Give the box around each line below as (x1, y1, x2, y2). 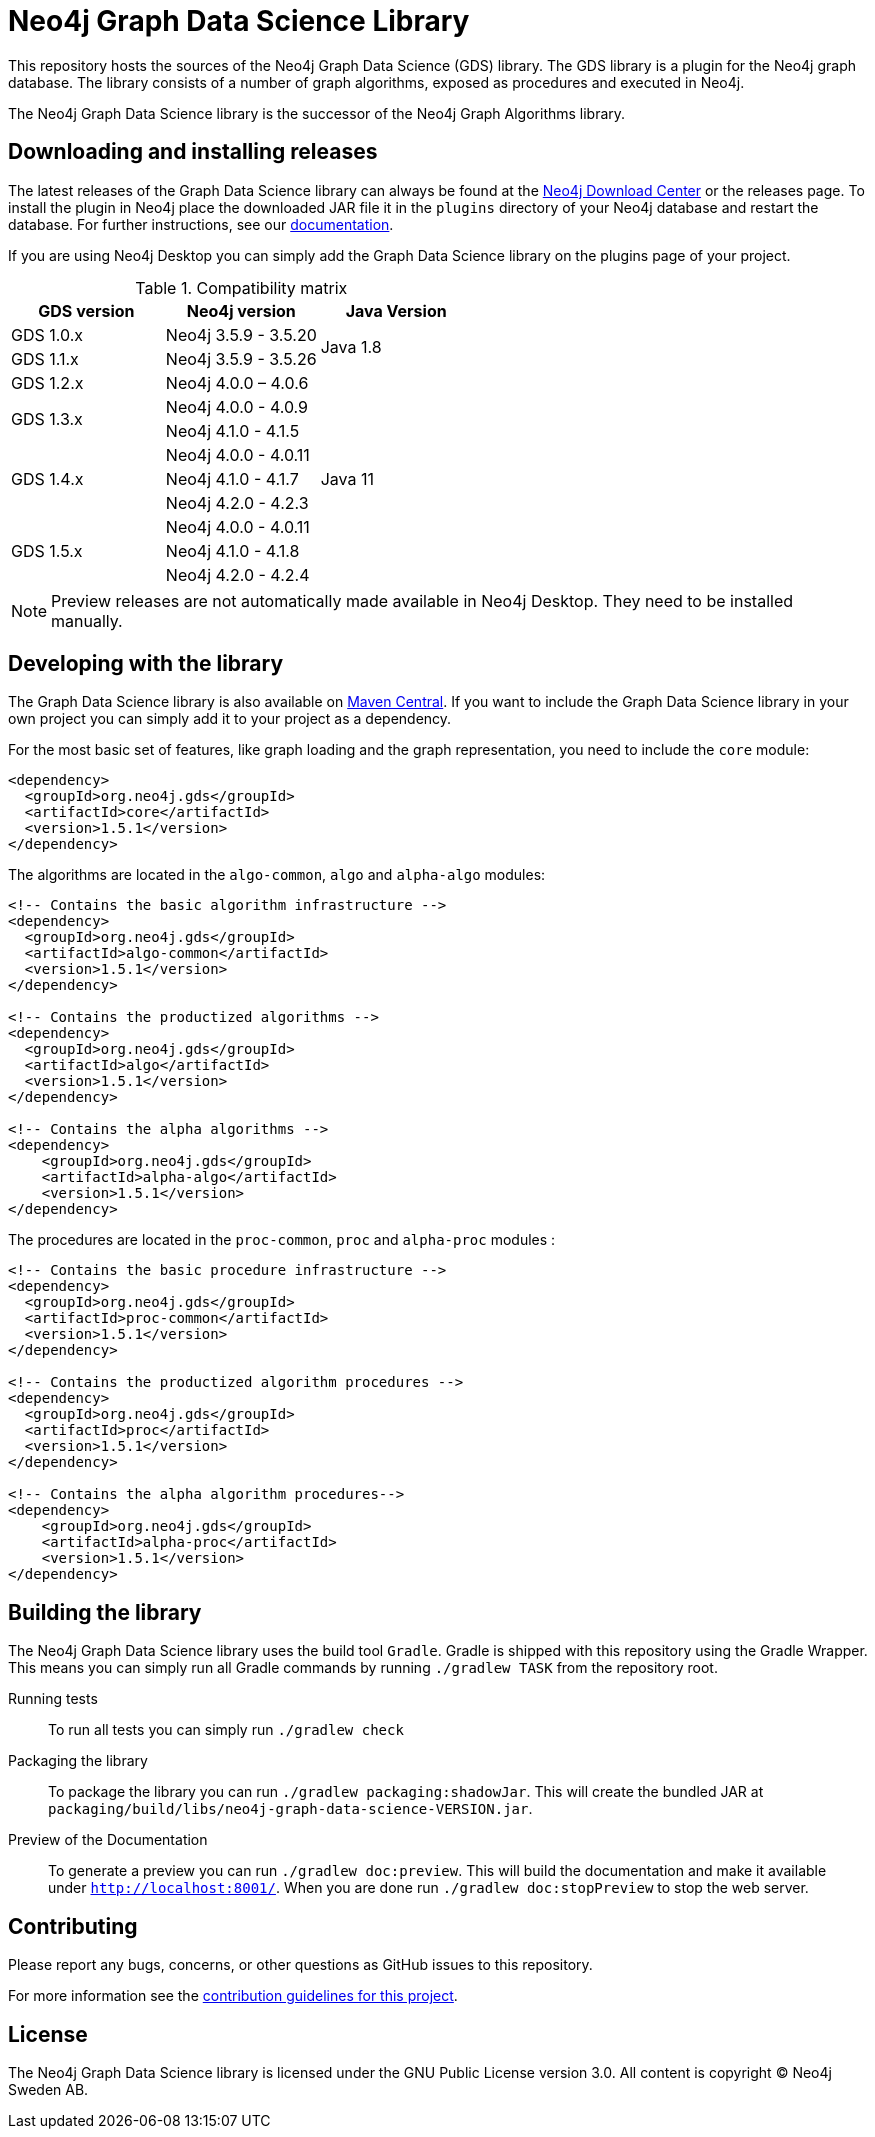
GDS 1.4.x (11, 468, 84, 489)
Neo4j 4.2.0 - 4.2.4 (165, 564, 310, 585)
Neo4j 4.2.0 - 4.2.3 (165, 492, 309, 513)
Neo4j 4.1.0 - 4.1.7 (165, 468, 299, 489)
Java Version (345, 300, 447, 321)
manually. (51, 610, 123, 631)
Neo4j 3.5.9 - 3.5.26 (165, 348, 317, 369)
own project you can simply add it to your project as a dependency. (8, 710, 452, 728)
